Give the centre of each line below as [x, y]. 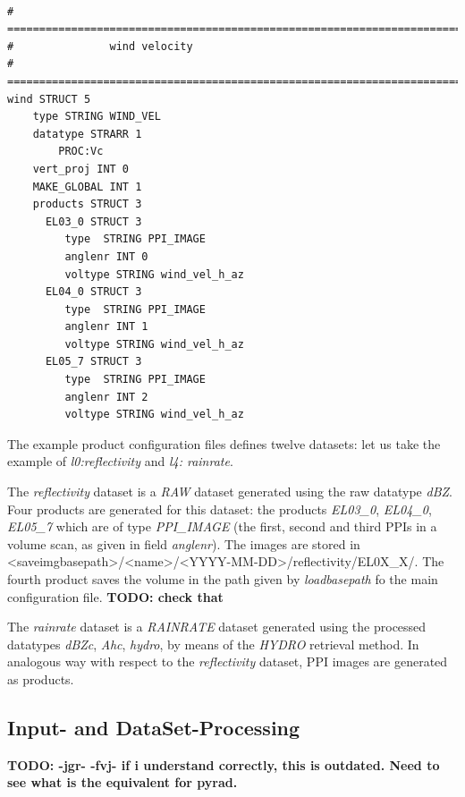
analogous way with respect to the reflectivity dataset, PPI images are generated [228, 661]
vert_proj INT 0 [81, 169]
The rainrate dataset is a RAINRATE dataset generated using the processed [217, 627]
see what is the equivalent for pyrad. [123, 782]
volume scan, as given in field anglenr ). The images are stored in [184, 543]
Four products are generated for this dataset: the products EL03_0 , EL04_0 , [220, 509]
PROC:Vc [81, 152]
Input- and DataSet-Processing [154, 727]
